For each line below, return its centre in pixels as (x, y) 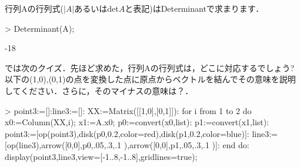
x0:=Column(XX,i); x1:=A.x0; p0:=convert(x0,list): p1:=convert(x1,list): (137, 122)
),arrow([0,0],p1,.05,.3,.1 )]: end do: (186, 145)
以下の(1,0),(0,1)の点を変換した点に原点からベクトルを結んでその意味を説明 (150, 79)
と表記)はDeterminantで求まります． (194, 8)
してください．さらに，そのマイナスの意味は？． (99, 90)
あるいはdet (96, 8)
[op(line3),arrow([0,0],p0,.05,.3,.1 (63, 145)
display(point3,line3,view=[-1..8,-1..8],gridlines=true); (101, 156)
